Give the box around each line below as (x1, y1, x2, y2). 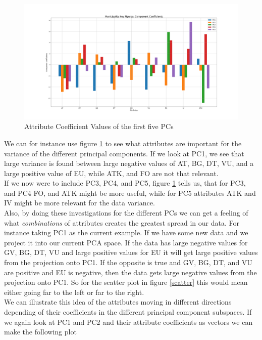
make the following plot (4, 326, 77, 337)
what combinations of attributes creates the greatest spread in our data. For (4, 217, 239, 228)
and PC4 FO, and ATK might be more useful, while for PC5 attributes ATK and (4, 187, 256, 198)
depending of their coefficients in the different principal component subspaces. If (4, 307, 252, 317)
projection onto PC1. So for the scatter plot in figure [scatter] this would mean (4, 277, 248, 287)
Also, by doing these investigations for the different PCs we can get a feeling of (4, 207, 248, 218)
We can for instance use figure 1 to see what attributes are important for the (4, 138, 242, 148)
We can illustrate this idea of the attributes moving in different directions (4, 296, 232, 307)
